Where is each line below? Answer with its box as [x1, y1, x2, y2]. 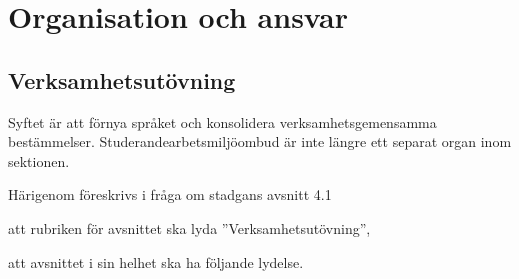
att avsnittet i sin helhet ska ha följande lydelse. [8, 251, 304, 272]
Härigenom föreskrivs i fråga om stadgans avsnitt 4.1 [8, 184, 332, 205]
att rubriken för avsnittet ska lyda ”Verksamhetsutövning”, [8, 217, 371, 238]
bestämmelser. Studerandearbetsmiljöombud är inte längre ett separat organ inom [8, 131, 512, 152]
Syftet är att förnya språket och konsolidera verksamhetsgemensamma [8, 111, 437, 132]
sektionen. [8, 150, 70, 171]
